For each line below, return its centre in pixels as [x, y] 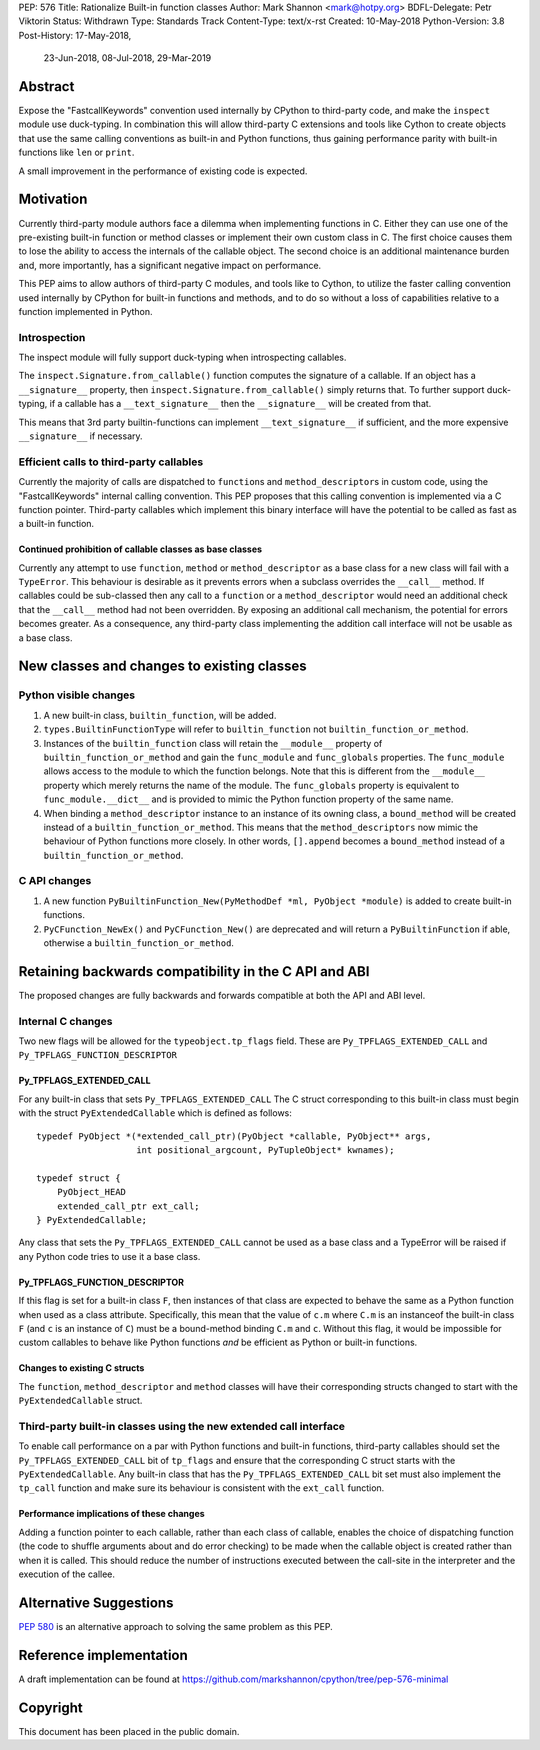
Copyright [51, 1707]
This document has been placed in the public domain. [129, 1731]
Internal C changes [65, 1021]
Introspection [52, 337]
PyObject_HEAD [91, 1192]
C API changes [55, 881]
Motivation [53, 199]
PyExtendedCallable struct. [80, 1401]
